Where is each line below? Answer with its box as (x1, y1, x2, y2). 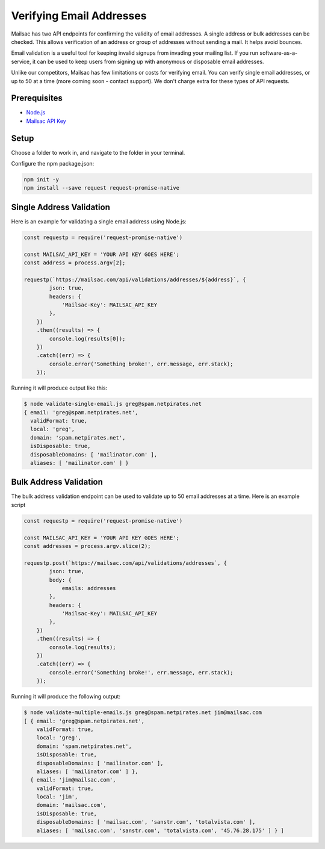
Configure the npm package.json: (11, 160, 94, 167)
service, (11, 58, 31, 65)
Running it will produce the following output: (11, 693, 120, 700)
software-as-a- (259, 49, 298, 57)
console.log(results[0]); (49, 335, 126, 342)
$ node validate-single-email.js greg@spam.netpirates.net (23, 400, 202, 408)
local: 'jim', (36, 794, 78, 800)
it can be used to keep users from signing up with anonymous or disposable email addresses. (32, 58, 264, 65)
